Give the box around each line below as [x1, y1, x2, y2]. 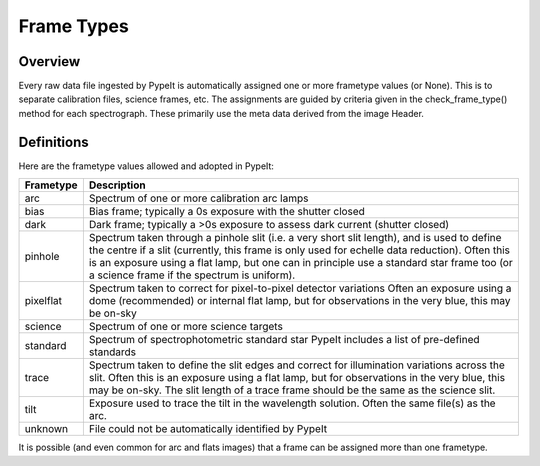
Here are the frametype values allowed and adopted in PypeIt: [18, 160, 275, 172]
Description [88, 178, 146, 192]
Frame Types [18, 15, 129, 37]
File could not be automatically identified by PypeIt [88, 422, 328, 436]
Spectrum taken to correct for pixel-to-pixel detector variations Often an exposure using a [88, 281, 512, 295]
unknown [24, 422, 69, 436]
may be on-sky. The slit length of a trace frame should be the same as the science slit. [88, 383, 496, 397]
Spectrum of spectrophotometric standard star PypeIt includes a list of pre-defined [88, 333, 480, 347]
